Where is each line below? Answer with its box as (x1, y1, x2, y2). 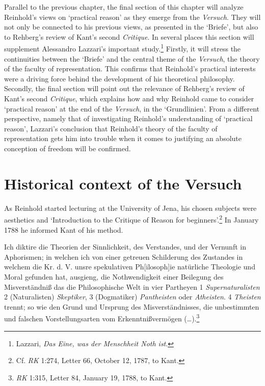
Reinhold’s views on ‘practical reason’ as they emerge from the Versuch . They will (4, 11, 261, 22)
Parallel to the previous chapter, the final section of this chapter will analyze (4, 2, 244, 12)
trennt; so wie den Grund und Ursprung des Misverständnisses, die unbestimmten (4, 301, 259, 312)
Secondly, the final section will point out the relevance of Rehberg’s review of (4, 83, 245, 94)
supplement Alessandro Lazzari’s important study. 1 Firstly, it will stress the (4, 42, 241, 54)
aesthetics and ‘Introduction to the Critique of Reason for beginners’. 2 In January (4, 213, 259, 225)
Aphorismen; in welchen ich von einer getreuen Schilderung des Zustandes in (4, 251, 243, 262)
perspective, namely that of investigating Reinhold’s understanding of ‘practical (4, 113, 253, 124)
